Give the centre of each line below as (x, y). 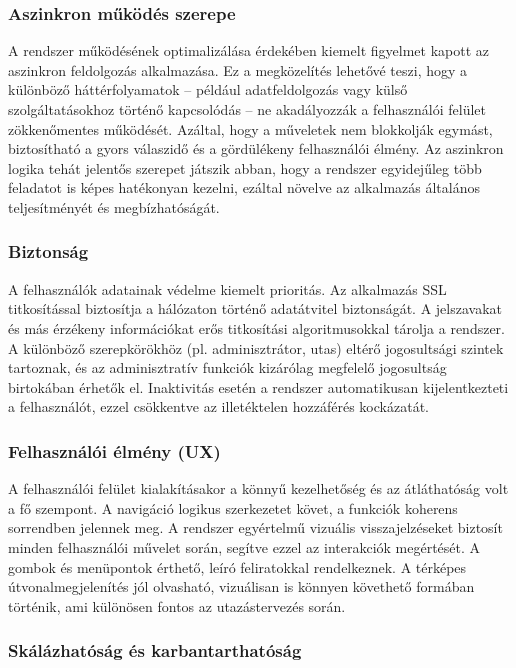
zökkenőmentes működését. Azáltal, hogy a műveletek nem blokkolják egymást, (250, 128)
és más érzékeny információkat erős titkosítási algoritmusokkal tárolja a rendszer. (256, 327)
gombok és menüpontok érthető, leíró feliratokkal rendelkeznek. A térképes (237, 566)
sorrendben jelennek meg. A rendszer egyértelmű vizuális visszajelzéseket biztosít (255, 527)
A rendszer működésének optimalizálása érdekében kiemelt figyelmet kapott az (248, 50)
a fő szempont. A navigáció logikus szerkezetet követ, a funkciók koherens (233, 507)
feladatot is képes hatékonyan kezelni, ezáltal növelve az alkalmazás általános (244, 187)
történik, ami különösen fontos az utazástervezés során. (177, 605)
